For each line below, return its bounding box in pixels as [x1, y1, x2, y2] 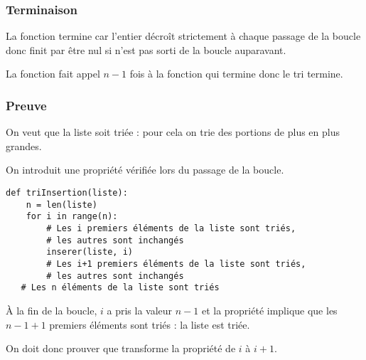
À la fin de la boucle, [6, 302, 97, 317]
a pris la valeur [107, 302, 173, 317]
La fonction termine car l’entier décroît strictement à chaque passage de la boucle [6, 28, 361, 43]
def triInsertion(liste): [6, 188, 128, 198]
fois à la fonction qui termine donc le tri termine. [129, 66, 343, 81]
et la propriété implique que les [201, 302, 338, 317]
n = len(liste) [26, 199, 97, 210]
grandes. [6, 138, 42, 153]
